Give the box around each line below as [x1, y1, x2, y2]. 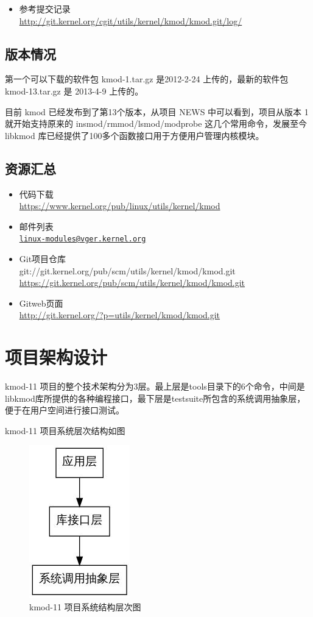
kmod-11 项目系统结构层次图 [29, 601, 141, 613]
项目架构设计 [5, 344, 108, 369]
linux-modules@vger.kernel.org [19, 235, 146, 244]
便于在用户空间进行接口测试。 [5, 404, 124, 416]
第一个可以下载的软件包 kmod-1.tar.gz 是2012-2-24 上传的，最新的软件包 [5, 73, 289, 85]
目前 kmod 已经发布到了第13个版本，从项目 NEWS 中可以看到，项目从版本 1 [5, 105, 309, 118]
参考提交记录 [19, 2, 71, 15]
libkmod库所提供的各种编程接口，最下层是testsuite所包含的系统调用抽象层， [5, 391, 306, 404]
